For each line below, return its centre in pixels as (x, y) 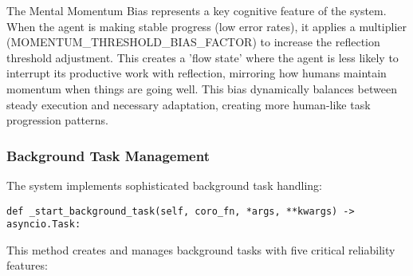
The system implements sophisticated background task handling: (165, 185)
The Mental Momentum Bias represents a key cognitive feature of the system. (197, 10)
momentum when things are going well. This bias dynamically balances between (202, 88)
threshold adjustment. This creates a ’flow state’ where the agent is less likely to (203, 57)
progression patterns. (57, 120)
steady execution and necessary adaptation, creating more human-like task (189, 104)
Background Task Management (108, 155)
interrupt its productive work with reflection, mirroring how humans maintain (197, 73)
